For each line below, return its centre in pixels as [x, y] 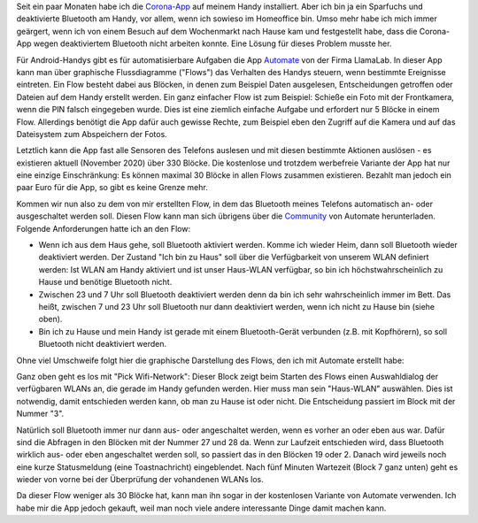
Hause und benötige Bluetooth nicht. [105, 282]
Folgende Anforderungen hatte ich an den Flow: [104, 228]
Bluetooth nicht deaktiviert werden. [103, 344]
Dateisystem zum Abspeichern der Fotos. [92, 134]
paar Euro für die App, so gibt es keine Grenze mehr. [112, 188]
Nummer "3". [40, 414]
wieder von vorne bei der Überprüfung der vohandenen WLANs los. [140, 480]
